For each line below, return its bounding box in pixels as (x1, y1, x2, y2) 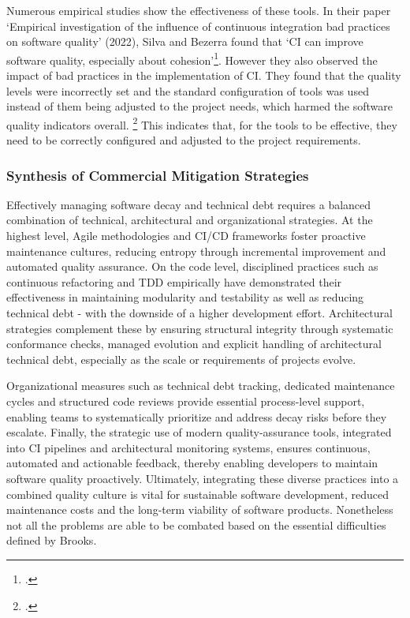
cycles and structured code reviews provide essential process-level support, (6, 393, 365, 409)
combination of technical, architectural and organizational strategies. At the (6, 212, 373, 228)
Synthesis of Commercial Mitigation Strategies (6, 165, 309, 185)
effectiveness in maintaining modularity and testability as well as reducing (6, 289, 364, 305)
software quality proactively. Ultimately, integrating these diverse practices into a (6, 470, 399, 486)
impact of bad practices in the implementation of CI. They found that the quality (6, 67, 401, 84)
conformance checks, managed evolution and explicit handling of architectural (6, 335, 382, 352)
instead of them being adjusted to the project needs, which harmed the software (6, 98, 393, 114)
